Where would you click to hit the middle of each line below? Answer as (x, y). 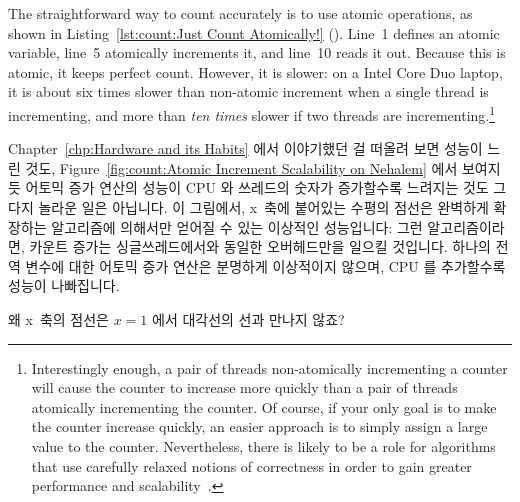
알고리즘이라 (466, 226)
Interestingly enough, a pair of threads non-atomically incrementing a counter (269, 367)
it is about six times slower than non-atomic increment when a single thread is (248, 91)
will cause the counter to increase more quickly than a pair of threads (244, 387)
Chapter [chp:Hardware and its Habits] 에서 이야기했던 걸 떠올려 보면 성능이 (245, 148)
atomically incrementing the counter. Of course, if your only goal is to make (264, 406)
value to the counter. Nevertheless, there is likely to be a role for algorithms (263, 445)
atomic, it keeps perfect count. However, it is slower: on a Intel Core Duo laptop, (255, 71)
